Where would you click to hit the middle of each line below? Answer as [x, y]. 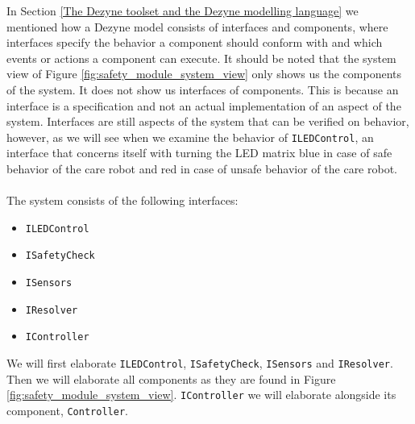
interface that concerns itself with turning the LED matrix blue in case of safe [199, 153]
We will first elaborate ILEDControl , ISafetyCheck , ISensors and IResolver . [200, 363]
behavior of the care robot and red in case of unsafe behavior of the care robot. [202, 168]
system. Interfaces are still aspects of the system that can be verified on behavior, [208, 121]
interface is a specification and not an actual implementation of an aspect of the [204, 105]
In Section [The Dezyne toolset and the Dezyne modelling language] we [183, 10]
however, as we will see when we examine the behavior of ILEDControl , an [190, 137]
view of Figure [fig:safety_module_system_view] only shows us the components [204, 74]
